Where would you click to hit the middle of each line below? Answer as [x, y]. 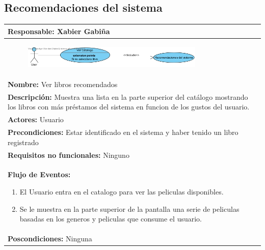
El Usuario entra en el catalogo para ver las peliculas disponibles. [122, 191]
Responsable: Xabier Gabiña [59, 31]
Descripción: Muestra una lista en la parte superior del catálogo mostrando [128, 96]
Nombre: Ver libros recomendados [63, 84]
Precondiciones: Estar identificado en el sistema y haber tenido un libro [123, 132]
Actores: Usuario [36, 119]
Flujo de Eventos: [39, 174]
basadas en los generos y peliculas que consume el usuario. [111, 219]
